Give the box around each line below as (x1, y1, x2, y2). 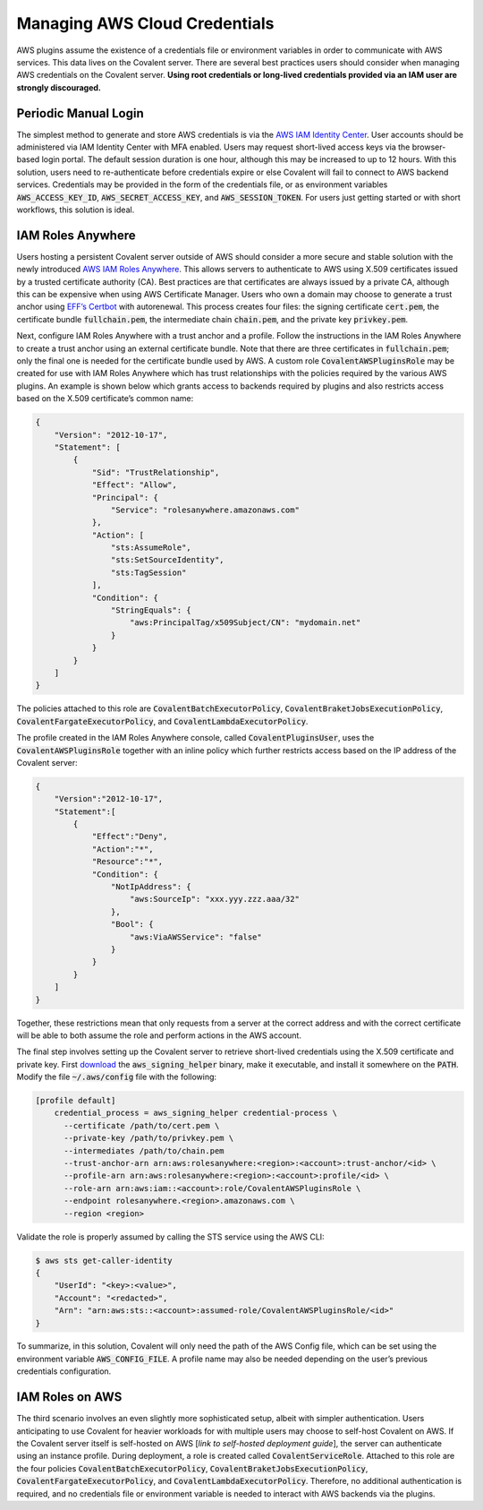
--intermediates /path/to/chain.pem (64, 1145, 225, 1155)
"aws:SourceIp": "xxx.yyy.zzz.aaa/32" (130, 894, 300, 905)
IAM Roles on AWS (16, 1389, 123, 1405)
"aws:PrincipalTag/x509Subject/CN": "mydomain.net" (130, 618, 361, 628)
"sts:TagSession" (110, 567, 187, 578)
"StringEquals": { (110, 605, 191, 615)
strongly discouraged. (16, 82, 102, 93)
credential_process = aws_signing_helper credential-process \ (54, 1108, 338, 1119)
